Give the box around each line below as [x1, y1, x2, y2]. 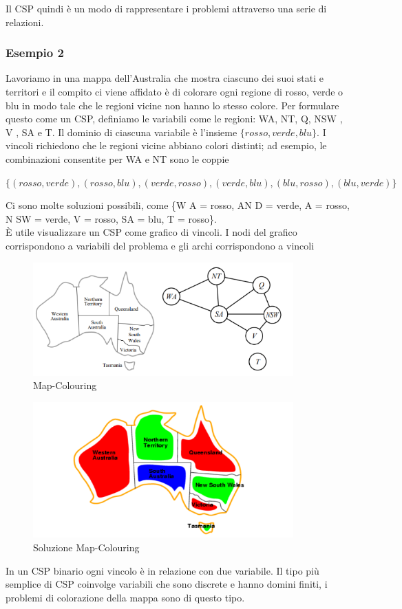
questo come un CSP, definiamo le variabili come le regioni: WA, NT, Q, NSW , [6, 111, 343, 126]
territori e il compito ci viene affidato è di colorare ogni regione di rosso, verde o [6, 85, 343, 98]
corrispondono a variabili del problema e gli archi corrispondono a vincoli [6, 238, 315, 252]
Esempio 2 [6, 44, 64, 61]
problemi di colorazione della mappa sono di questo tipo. [6, 590, 245, 604]
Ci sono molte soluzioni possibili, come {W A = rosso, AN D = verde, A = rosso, [6, 198, 350, 212]
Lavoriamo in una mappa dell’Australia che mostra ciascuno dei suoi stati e [6, 71, 324, 85]
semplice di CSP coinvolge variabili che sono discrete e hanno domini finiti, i [6, 577, 328, 591]
